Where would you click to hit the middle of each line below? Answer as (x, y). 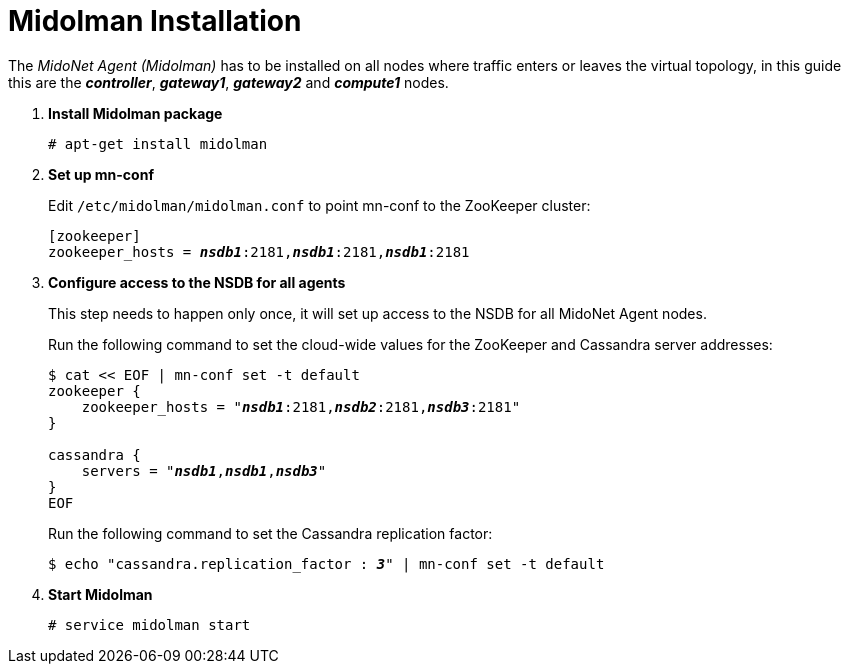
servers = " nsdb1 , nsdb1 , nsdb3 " (204, 470)
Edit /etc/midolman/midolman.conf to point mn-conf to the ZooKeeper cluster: (319, 205)
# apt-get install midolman (158, 143)
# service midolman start (149, 624)
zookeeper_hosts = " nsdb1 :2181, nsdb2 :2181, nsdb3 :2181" (301, 406)
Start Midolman (100, 594)
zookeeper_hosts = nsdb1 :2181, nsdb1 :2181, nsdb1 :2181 (259, 251)
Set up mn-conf (101, 174)
